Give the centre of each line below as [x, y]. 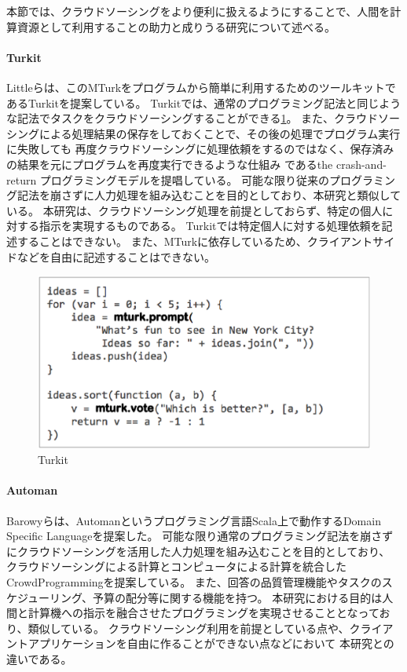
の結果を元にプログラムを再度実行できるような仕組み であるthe [170, 164]
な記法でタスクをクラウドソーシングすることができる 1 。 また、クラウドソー [203, 118]
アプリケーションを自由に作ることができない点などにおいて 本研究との [211, 643]
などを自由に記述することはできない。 [116, 256]
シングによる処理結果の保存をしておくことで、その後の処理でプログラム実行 [203, 133]
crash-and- [361, 164]
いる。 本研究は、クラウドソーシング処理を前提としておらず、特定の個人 [194, 210]
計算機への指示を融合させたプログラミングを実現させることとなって [203, 613]
